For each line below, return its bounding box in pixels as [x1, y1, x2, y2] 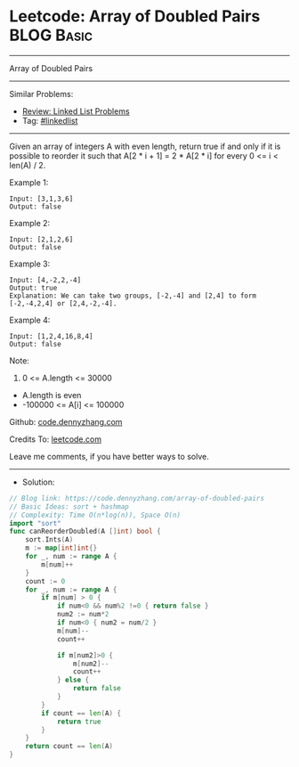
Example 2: [9, 217, 51, 228]
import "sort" [9, 518, 62, 527]
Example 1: [9, 176, 49, 188]
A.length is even [21, 389, 82, 400]
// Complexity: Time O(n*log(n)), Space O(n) [9, 510, 181, 519]
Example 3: [9, 258, 51, 269]
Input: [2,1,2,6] [9, 234, 74, 244]
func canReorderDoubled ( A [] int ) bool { [9, 527, 162, 536]
